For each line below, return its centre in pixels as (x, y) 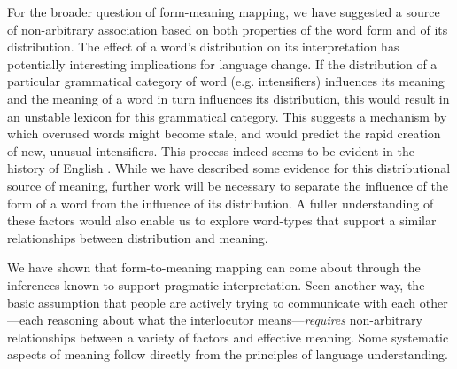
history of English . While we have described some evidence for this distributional (229, 168)
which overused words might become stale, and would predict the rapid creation (224, 133)
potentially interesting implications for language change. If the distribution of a (222, 63)
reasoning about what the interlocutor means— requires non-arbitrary (235, 320)
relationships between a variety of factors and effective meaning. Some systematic (228, 337)
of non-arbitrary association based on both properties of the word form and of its (228, 29)
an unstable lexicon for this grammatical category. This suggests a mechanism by (227, 116)
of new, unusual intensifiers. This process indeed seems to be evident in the (211, 150)
